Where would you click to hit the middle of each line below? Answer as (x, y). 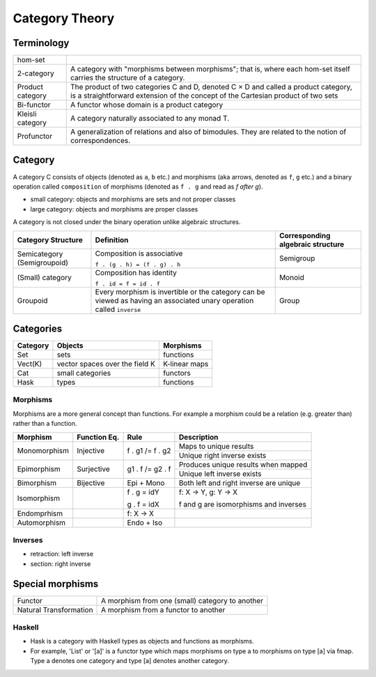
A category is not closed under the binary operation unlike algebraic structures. (127, 222)
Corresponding (305, 235)
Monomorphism (43, 451)
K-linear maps (186, 364)
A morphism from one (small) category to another (182, 600)
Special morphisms (56, 584)
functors (177, 373)
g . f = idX (143, 504)
